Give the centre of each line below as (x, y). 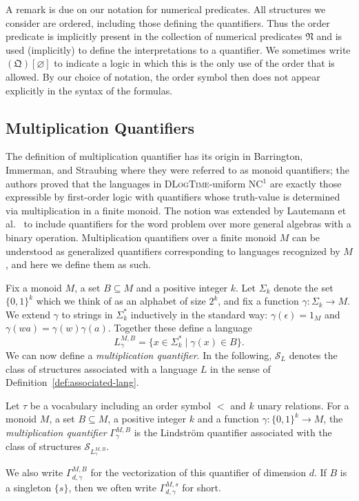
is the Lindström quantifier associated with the (233, 432)
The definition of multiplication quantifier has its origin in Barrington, (154, 156)
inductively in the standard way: (199, 314)
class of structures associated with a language (102, 368)
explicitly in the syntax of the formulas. (89, 90)
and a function (228, 419)
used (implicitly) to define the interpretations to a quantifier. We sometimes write (178, 49)
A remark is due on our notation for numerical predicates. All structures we (166, 9)
